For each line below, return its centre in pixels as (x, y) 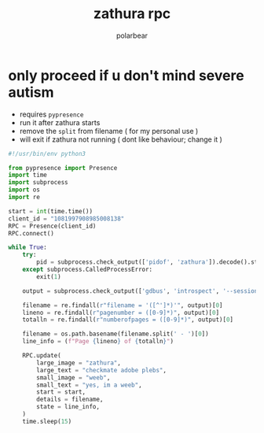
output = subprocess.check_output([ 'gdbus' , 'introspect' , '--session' (142, 291)
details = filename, (70, 400)
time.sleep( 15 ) (47, 421)
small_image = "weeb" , (73, 377)
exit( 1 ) (49, 276)
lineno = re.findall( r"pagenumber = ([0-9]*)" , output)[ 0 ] (121, 313)
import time (27, 175)
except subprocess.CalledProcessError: (88, 270)
